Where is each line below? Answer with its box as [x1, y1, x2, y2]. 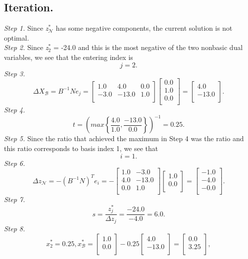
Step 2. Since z [4, 42, 49, 52]
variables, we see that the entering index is [4, 52, 133, 62]
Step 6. [4, 157, 25, 168]
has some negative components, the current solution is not [55, 23, 233, 33]
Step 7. [4, 194, 25, 205]
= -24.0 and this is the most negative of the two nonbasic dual [53, 42, 243, 52]
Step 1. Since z [4, 23, 49, 33]
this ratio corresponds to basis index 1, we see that [4, 143, 158, 153]
